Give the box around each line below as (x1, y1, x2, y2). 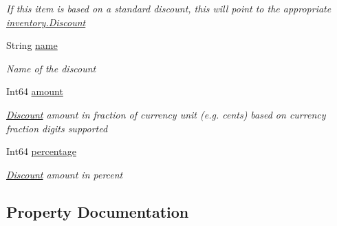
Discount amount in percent (6, 167, 123, 181)
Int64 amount (6, 84, 63, 99)
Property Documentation (6, 201, 189, 222)
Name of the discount (6, 61, 96, 75)
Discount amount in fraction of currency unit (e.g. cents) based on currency (6, 107, 326, 121)
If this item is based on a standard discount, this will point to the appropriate (6, 1, 331, 15)
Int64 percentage (6, 144, 76, 158)
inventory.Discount (6, 14, 86, 29)
